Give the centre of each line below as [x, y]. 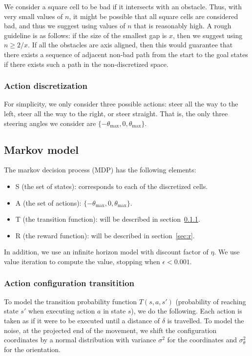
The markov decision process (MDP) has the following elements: [100, 170]
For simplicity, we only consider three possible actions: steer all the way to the [121, 104]
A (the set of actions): [48, 202]
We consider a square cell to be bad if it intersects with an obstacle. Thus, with [123, 6]
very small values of [33, 16]
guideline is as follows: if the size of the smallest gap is [85, 35]
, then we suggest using [208, 35]
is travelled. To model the [206, 320]
